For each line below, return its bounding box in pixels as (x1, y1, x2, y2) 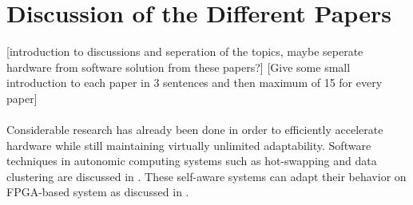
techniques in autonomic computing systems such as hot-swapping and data (6, 152, 377, 169)
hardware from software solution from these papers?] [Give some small (6, 58, 351, 75)
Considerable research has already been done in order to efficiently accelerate (6, 121, 383, 138)
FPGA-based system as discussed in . (6, 183, 189, 200)
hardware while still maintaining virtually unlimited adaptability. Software (6, 136, 371, 153)
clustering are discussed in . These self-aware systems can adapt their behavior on (6, 168, 407, 184)
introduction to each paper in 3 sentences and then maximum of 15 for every (6, 74, 383, 91)
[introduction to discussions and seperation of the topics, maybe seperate (6, 43, 363, 60)
